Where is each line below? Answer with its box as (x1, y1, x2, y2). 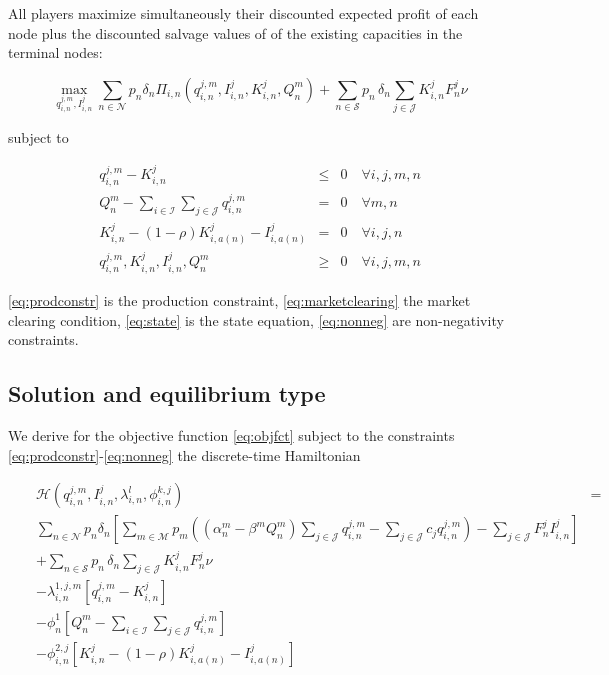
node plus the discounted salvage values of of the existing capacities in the (8, 22, 463, 43)
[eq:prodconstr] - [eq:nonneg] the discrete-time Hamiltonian (8, 444, 361, 465)
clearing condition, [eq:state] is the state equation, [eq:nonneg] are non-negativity (8, 309, 504, 330)
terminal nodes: (8, 42, 103, 63)
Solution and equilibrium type (8, 378, 326, 409)
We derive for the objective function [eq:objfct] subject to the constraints (8, 425, 455, 446)
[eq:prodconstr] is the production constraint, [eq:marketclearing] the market (8, 290, 471, 311)
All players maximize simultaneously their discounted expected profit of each (8, 3, 479, 23)
